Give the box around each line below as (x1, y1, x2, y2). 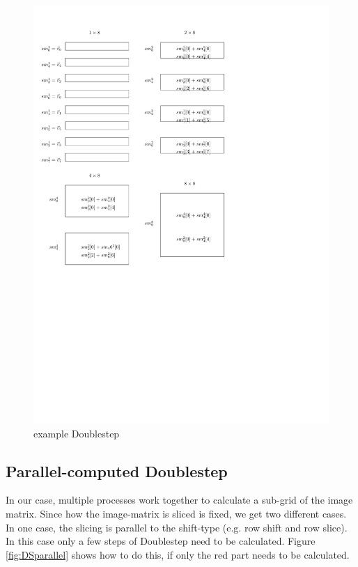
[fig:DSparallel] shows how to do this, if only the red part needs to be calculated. (6, 547, 350, 561)
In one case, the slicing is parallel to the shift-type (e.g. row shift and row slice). (6, 520, 348, 534)
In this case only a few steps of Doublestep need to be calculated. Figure (6, 534, 316, 548)
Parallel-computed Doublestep (6, 460, 228, 481)
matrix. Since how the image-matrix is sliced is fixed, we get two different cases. (6, 506, 347, 520)
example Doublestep (33, 426, 120, 440)
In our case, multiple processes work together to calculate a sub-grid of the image (6, 492, 353, 507)
